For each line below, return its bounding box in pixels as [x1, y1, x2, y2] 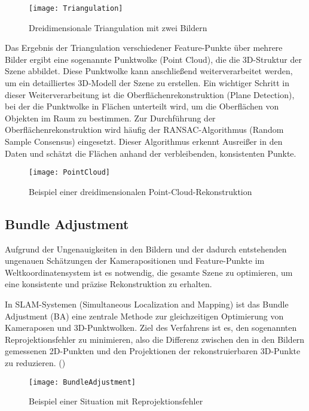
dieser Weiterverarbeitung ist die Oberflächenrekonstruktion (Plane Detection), [5, 88, 295, 101]
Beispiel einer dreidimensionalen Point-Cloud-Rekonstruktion [29, 185, 252, 197]
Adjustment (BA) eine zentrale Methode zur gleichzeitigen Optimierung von [5, 309, 284, 322]
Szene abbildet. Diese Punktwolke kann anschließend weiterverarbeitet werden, [5, 65, 293, 77]
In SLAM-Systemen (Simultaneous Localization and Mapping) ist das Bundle [5, 298, 289, 310]
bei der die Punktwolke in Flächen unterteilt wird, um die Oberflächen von [5, 100, 279, 112]
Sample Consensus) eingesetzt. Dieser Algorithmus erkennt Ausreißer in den [5, 135, 283, 147]
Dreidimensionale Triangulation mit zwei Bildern [29, 21, 207, 34]
